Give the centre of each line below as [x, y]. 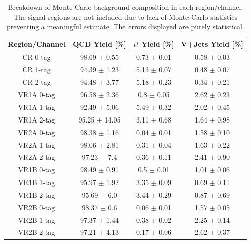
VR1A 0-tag [37, 95]
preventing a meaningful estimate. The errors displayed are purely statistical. [125, 26]
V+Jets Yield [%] [212, 44]
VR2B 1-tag [37, 220]
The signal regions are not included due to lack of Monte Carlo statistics [126, 16]
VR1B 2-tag [37, 194]
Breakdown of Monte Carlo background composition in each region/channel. [126, 7]
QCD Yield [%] [100, 44]
